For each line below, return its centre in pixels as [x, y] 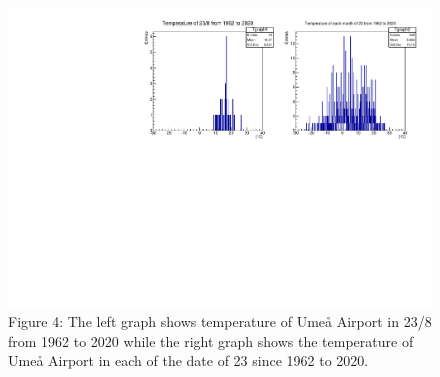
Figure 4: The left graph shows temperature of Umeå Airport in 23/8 [220, 321]
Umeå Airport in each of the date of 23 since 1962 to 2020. [188, 360]
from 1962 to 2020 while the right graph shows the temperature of [211, 340]
